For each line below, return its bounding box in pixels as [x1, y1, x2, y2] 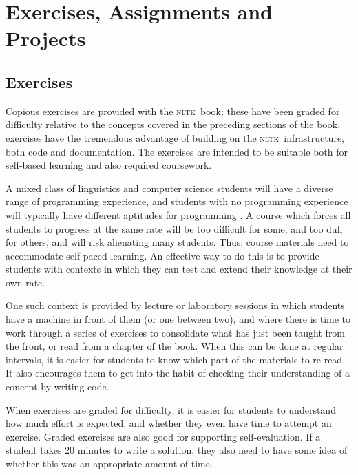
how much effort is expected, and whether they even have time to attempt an [6, 416, 332, 430]
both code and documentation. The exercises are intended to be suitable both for [6, 144, 348, 158]
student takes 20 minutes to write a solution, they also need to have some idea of [6, 443, 348, 457]
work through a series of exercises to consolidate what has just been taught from [6, 325, 346, 339]
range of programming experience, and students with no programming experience [6, 194, 348, 209]
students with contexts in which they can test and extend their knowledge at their [6, 262, 352, 276]
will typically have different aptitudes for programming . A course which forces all [6, 207, 351, 222]
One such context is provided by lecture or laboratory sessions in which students [6, 298, 345, 313]
